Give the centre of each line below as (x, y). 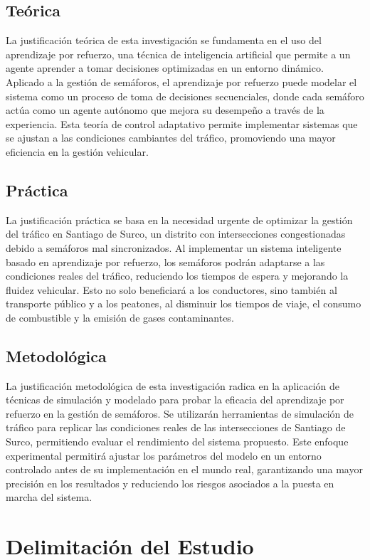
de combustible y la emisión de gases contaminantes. (120, 317)
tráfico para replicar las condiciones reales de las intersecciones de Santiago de (176, 427)
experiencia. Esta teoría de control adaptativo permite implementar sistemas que (182, 123)
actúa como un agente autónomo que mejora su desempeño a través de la (165, 110)
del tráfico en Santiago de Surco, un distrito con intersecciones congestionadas (176, 234)
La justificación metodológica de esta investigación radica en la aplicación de (173, 385)
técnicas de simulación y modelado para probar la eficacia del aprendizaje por (175, 400)
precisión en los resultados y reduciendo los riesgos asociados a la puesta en (170, 483)
